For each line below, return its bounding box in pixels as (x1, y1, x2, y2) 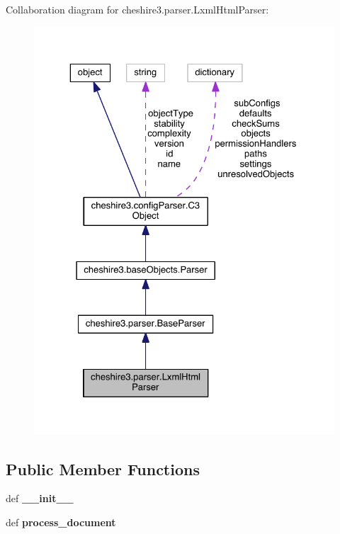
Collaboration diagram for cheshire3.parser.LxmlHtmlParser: (6, 2, 269, 16)
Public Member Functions (6, 458, 200, 479)
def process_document (6, 514, 116, 529)
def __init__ (6, 491, 74, 506)
